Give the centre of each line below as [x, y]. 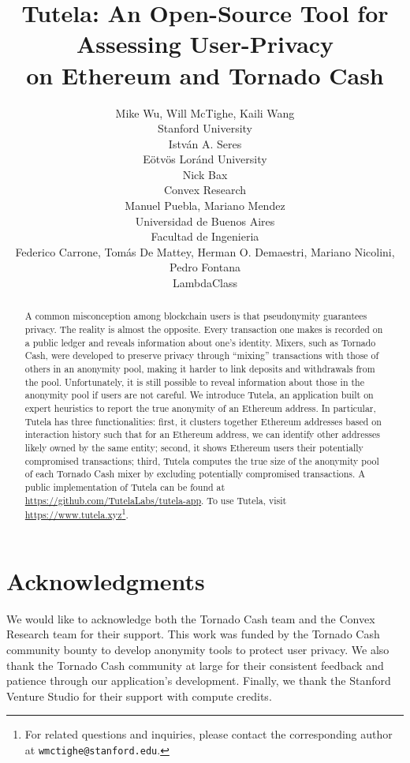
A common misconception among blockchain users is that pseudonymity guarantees [196, 316]
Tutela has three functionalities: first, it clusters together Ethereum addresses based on [203, 421]
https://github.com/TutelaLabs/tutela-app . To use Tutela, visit [156, 500]
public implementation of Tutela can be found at [125, 486]
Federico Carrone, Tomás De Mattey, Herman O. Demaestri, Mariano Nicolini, [205, 251]
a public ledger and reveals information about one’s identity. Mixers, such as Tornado [200, 342]
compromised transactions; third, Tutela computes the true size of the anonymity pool [202, 460]
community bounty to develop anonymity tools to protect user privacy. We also [198, 650]
